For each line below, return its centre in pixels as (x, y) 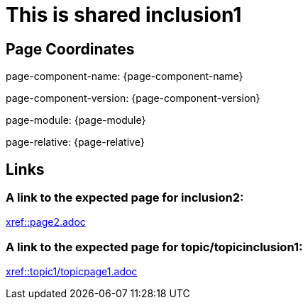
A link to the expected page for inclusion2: (125, 198)
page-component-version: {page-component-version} (133, 98)
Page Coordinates (70, 49)
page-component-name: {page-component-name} (125, 76)
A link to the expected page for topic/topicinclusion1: (154, 247)
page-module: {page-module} (76, 120)
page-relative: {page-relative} (75, 142)
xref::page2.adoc (46, 222)
